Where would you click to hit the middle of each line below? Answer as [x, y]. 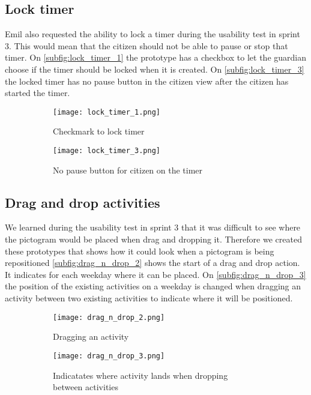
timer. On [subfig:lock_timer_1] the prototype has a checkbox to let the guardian [156, 57]
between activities [86, 387]
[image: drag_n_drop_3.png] [109, 356]
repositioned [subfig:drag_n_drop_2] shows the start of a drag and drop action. [152, 263]
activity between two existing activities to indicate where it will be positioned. [149, 298]
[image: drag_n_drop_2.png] [109, 317]
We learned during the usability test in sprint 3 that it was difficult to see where [153, 227]
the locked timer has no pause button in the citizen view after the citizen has [147, 81]
